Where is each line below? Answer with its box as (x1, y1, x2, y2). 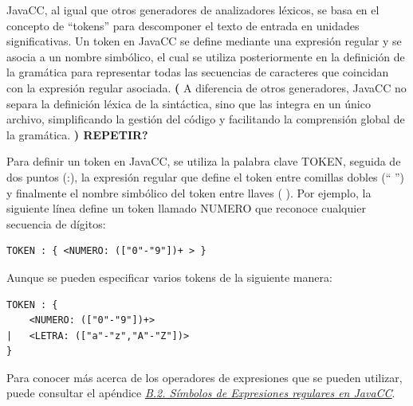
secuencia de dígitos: (6, 215, 106, 232)
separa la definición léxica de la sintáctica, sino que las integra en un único (6, 95, 371, 111)
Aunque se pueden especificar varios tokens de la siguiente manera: (6, 268, 332, 285)
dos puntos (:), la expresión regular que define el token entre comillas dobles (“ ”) (6, 168, 405, 185)
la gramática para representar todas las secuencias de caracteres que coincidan (6, 64, 389, 80)
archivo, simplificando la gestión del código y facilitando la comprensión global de (6, 111, 405, 127)
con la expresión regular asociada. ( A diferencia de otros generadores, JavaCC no (6, 79, 407, 96)
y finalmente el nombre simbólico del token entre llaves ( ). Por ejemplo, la (6, 184, 372, 201)
